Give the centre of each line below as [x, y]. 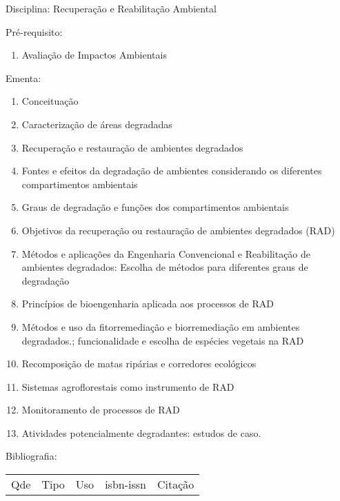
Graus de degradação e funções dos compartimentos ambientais [155, 207]
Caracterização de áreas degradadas [97, 124]
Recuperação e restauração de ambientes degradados [132, 147]
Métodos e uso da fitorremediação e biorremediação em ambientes [161, 326]
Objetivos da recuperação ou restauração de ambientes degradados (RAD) [178, 230]
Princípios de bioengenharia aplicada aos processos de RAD [148, 304]
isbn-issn [126, 484]
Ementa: [23, 78]
